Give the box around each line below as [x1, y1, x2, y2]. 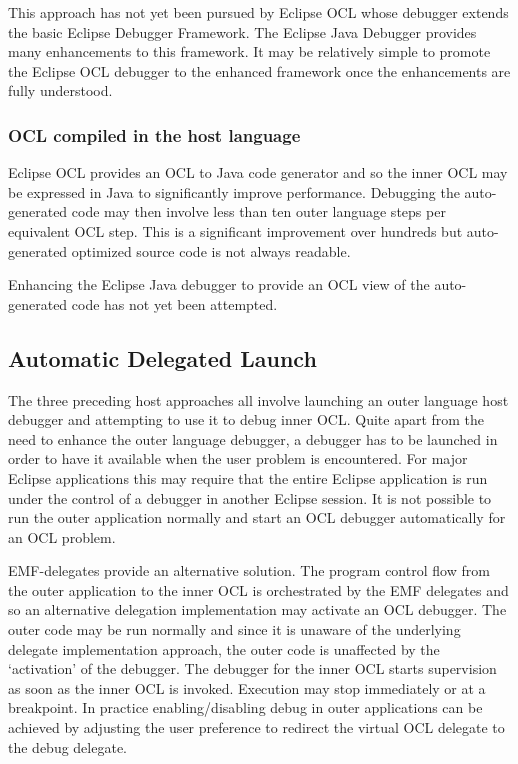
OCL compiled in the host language [8, 122, 301, 147]
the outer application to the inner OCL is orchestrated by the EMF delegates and [8, 579, 509, 600]
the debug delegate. [8, 736, 127, 757]
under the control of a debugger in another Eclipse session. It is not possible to [8, 487, 492, 508]
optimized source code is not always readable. [71, 240, 351, 261]
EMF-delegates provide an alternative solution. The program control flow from [8, 560, 490, 581]
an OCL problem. [8, 526, 116, 547]
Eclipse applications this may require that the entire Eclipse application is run [8, 467, 488, 488]
